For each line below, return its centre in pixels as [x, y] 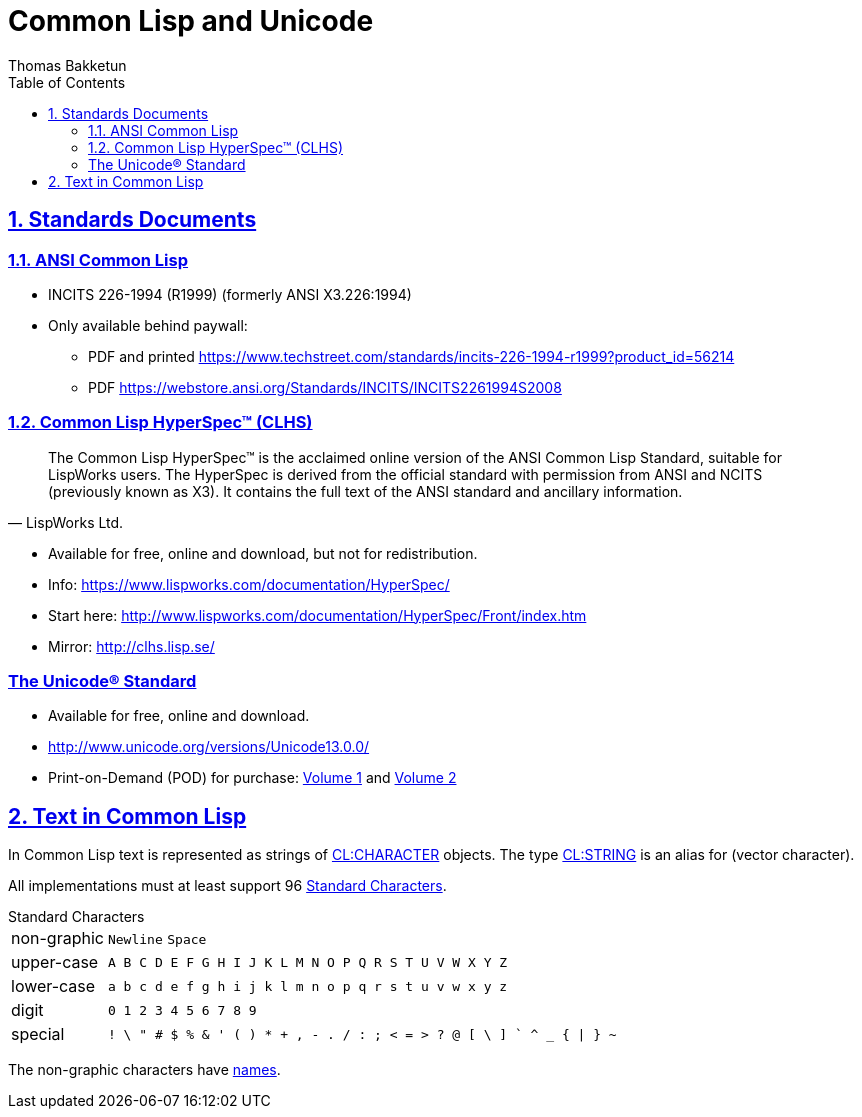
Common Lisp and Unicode [191, 21]
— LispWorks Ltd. [66, 522]
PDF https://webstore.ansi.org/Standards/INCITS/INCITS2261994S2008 [325, 387]
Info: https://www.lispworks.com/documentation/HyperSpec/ [249, 584]
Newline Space [157, 940]
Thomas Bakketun [67, 65]
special [38, 1034]
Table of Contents [67, 82]
